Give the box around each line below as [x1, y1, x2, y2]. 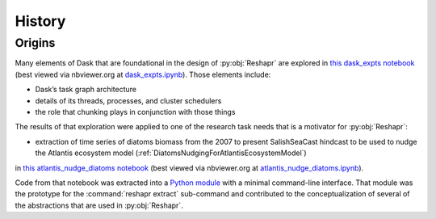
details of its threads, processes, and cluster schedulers [35, 95, 222, 105]
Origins [15, 36, 56, 50]
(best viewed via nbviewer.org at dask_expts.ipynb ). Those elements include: [15, 69, 271, 79]
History [15, 12, 66, 30]
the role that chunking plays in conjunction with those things [35, 107, 236, 116]
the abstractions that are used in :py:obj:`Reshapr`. [15, 200, 183, 210]
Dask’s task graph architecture [35, 85, 137, 95]
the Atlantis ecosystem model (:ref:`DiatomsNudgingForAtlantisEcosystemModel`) [35, 148, 307, 158]
